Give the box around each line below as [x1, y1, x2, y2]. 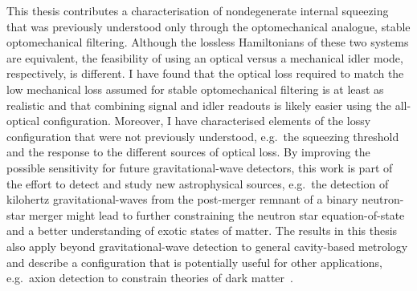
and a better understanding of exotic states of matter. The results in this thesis [6, 222, 398, 239]
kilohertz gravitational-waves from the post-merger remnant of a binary [6, 191, 358, 208]
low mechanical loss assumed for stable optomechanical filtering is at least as [6, 80, 384, 97]
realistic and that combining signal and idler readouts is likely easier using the [6, 96, 391, 113]
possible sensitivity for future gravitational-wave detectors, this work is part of [6, 159, 393, 176]
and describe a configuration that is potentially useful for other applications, [6, 253, 382, 270]
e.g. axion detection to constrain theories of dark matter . [6, 269, 293, 286]
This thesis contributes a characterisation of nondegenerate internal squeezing [6, 2, 389, 18]
